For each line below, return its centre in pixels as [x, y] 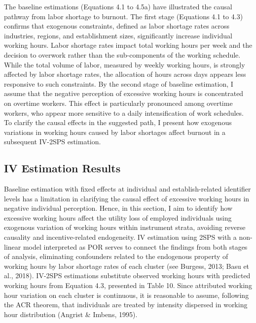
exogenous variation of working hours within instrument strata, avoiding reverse [125, 227]
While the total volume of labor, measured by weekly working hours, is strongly [125, 64]
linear [13, 246]
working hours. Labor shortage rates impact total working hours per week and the [128, 45]
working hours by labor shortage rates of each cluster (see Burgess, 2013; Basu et [127, 266]
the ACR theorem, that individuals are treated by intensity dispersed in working [126, 305]
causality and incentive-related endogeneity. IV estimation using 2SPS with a [120, 237]
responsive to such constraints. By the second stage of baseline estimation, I [119, 83]
